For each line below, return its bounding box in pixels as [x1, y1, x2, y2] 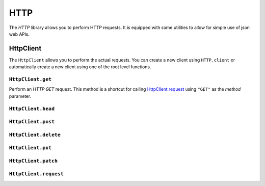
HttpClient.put [9, 145, 52, 151]
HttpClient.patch [9, 158, 58, 164]
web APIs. [9, 31, 29, 37]
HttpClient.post [9, 118, 55, 125]
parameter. [9, 93, 31, 99]
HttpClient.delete [9, 132, 61, 138]
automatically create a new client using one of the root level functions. [9, 64, 152, 70]
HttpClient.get [9, 76, 52, 82]
